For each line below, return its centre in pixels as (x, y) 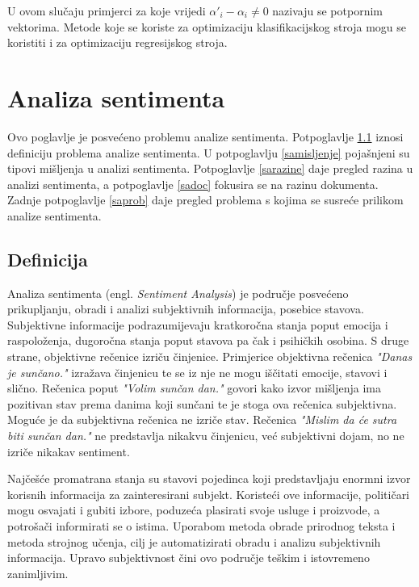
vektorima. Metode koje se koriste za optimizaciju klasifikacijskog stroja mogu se (207, 26)
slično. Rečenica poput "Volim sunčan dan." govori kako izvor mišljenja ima (194, 388)
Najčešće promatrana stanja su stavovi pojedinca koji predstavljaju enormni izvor (209, 478)
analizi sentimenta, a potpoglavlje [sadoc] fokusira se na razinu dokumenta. (193, 184)
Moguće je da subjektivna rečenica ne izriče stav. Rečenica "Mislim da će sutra (202, 419)
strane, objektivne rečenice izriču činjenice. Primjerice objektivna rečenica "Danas (210, 356)
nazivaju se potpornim (327, 10)
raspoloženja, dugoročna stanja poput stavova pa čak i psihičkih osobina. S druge (208, 340)
